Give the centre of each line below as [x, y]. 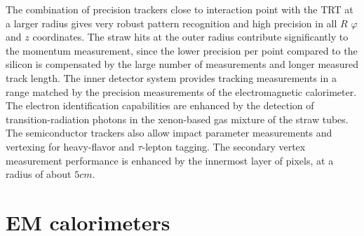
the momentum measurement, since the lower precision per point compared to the [182, 50]
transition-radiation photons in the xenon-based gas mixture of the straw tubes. [177, 119]
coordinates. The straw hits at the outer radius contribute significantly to [190, 37]
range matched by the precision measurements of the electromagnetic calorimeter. [181, 91]
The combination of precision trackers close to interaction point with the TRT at [180, 9]
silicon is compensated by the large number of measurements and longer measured [182, 64]
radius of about [39, 174]
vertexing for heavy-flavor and [70, 146]
